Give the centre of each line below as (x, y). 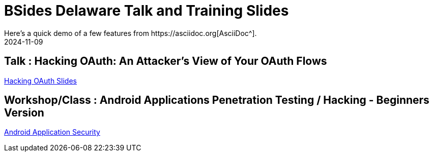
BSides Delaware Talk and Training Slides (147, 11)
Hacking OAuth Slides (40, 81)
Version (24, 113)
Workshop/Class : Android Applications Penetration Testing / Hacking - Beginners (217, 100)
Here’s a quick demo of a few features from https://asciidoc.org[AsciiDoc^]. (131, 33)
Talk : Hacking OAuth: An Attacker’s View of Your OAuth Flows (166, 61)
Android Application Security (52, 132)
